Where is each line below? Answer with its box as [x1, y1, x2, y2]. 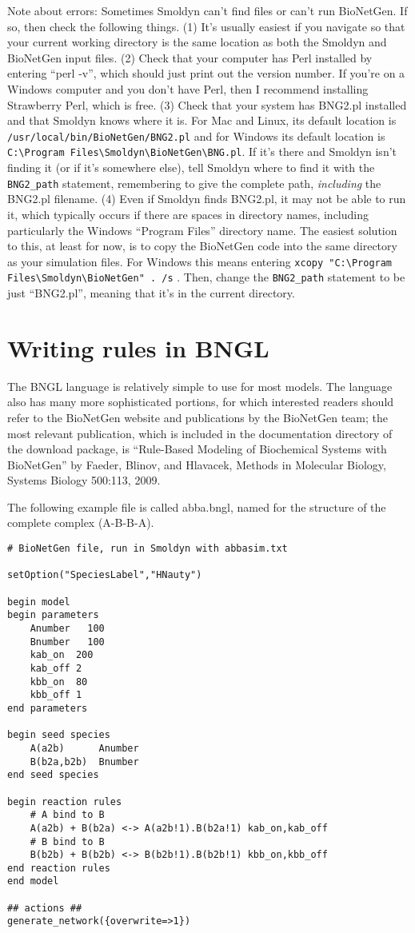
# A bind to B [30, 809, 105, 821]
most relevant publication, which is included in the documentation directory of [7, 425, 393, 441]
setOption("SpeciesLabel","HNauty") [7, 569, 202, 581]
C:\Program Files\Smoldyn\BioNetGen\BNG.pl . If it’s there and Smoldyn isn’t [7, 143, 397, 160]
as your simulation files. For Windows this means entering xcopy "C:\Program [7, 253, 393, 269]
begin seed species [7, 729, 110, 741]
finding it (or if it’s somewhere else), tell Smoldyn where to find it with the [7, 159, 375, 176]
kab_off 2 [30, 662, 82, 674]
